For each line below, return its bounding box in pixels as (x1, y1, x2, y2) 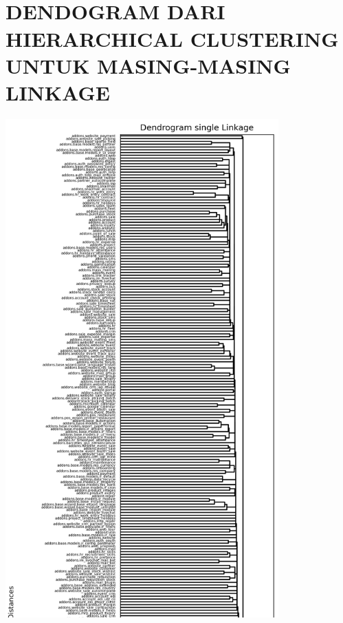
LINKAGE (5, 78, 110, 106)
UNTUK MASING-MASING (5, 51, 291, 79)
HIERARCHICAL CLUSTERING (5, 24, 339, 52)
